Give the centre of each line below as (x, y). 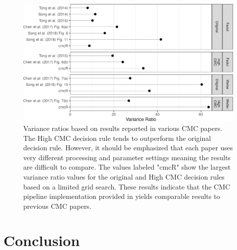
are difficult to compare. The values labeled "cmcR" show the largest (127, 167)
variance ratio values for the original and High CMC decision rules (124, 176)
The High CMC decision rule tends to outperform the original (117, 138)
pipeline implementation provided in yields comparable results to (122, 196)
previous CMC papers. (57, 206)
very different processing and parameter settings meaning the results (127, 157)
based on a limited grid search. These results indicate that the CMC (127, 186)
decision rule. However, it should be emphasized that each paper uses (128, 148)
